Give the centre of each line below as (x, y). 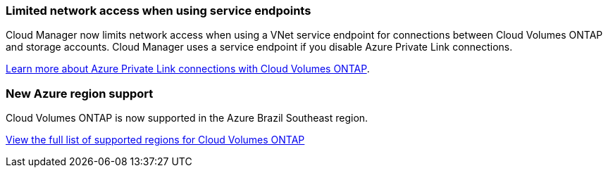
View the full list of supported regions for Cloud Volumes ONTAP (155, 140)
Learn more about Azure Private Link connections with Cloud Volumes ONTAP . (188, 69)
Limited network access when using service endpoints (159, 11)
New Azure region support (80, 93)
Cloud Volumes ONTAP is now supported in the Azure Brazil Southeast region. (187, 118)
